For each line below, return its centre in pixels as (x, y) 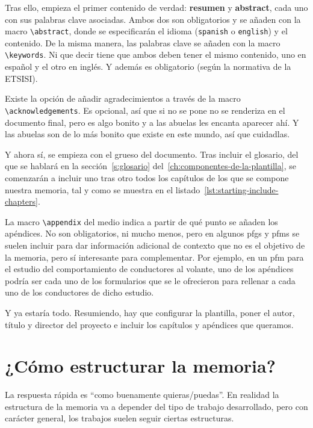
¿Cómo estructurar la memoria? (140, 366)
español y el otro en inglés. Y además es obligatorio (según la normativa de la (148, 67)
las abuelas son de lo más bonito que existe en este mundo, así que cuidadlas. (147, 134)
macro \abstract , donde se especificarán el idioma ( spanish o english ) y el (146, 31)
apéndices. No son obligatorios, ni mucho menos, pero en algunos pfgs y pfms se (152, 233)
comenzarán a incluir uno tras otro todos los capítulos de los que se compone (147, 177)
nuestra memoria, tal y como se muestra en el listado (103, 189)
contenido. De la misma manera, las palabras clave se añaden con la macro (143, 42)
